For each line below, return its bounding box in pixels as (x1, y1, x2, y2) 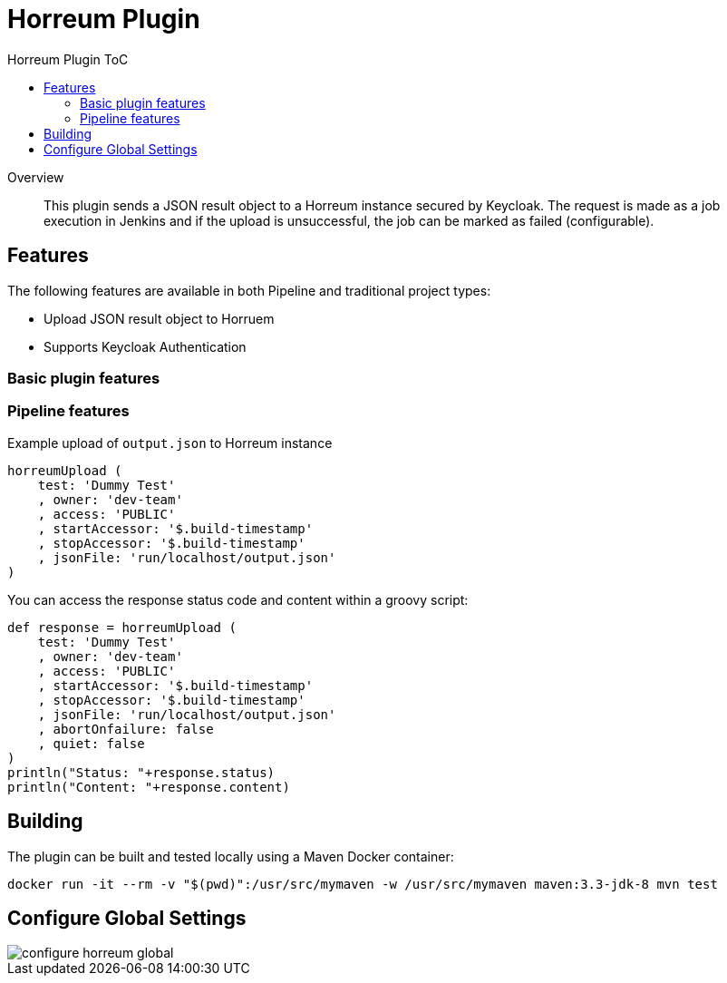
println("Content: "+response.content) (7, 779, 290, 794)
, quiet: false (37, 735, 145, 751)
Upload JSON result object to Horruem (44, 310, 275, 326)
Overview (7, 169, 64, 185)
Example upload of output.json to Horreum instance (7, 434, 333, 451)
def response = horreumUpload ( (7, 619, 237, 635)
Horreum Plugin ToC (7, 51, 129, 67)
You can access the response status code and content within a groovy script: (7, 591, 469, 608)
